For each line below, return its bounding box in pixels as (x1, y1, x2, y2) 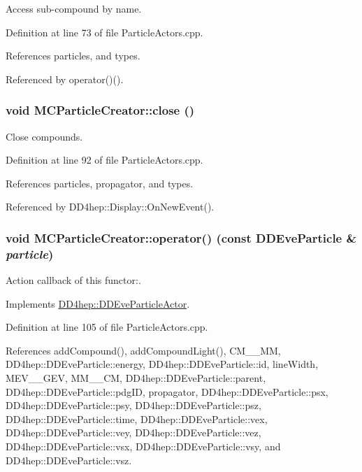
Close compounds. (6, 129, 83, 143)
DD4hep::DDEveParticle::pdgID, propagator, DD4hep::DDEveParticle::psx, (6, 384, 328, 399)
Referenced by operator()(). (6, 71, 124, 86)
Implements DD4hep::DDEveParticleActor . (6, 296, 190, 310)
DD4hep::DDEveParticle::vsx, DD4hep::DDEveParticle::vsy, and (6, 439, 281, 454)
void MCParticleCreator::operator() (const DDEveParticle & (6, 229, 357, 246)
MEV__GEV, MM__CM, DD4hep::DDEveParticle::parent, (6, 371, 266, 385)
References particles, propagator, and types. (6, 176, 194, 190)
